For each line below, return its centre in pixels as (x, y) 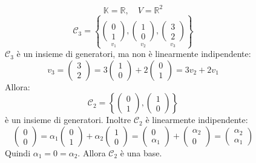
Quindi (18, 153)
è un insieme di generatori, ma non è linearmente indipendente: (134, 54)
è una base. (141, 153)
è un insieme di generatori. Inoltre (68, 120)
